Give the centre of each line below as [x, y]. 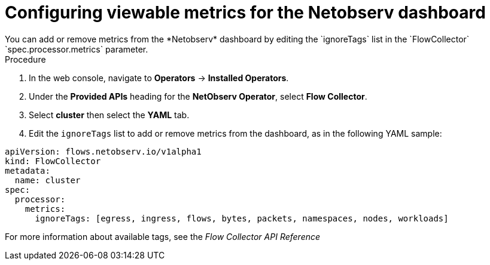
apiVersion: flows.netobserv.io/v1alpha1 [103, 151]
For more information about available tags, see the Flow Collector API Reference [163, 236]
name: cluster [48, 180]
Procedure [25, 59]
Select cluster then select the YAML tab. [109, 115]
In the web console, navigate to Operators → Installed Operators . [159, 78]
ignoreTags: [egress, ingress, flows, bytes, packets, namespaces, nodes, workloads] [242, 218]
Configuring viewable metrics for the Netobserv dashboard [245, 13]
